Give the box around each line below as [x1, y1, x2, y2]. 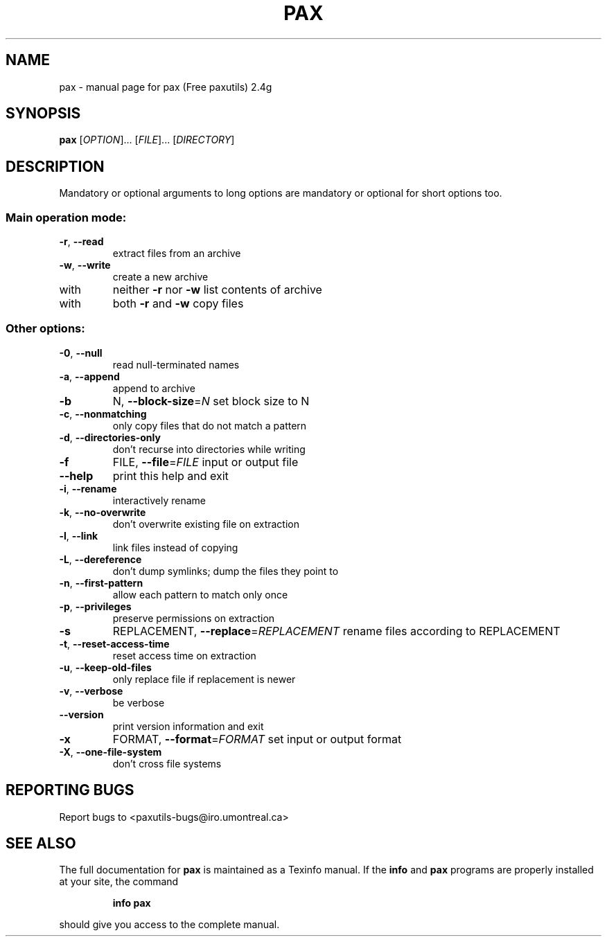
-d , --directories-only [59, 431, 161, 443]
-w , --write [59, 259, 111, 272]
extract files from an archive [112, 247, 241, 260]
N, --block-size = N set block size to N [112, 393, 310, 408]
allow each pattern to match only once [112, 588, 288, 601]
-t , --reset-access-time [59, 637, 170, 650]
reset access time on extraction [112, 649, 256, 661]
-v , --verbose [59, 684, 123, 697]
